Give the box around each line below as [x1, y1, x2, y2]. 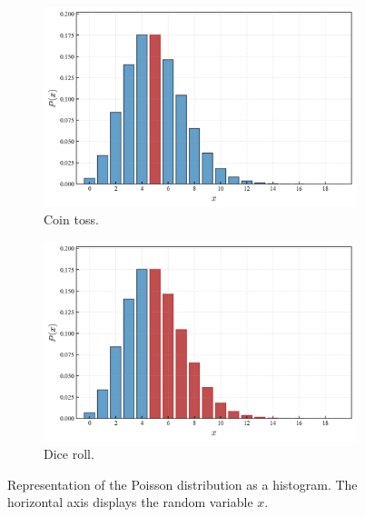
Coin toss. [44, 210, 99, 229]
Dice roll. [44, 444, 94, 463]
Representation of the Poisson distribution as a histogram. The [7, 474, 358, 493]
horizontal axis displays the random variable [7, 492, 253, 512]
